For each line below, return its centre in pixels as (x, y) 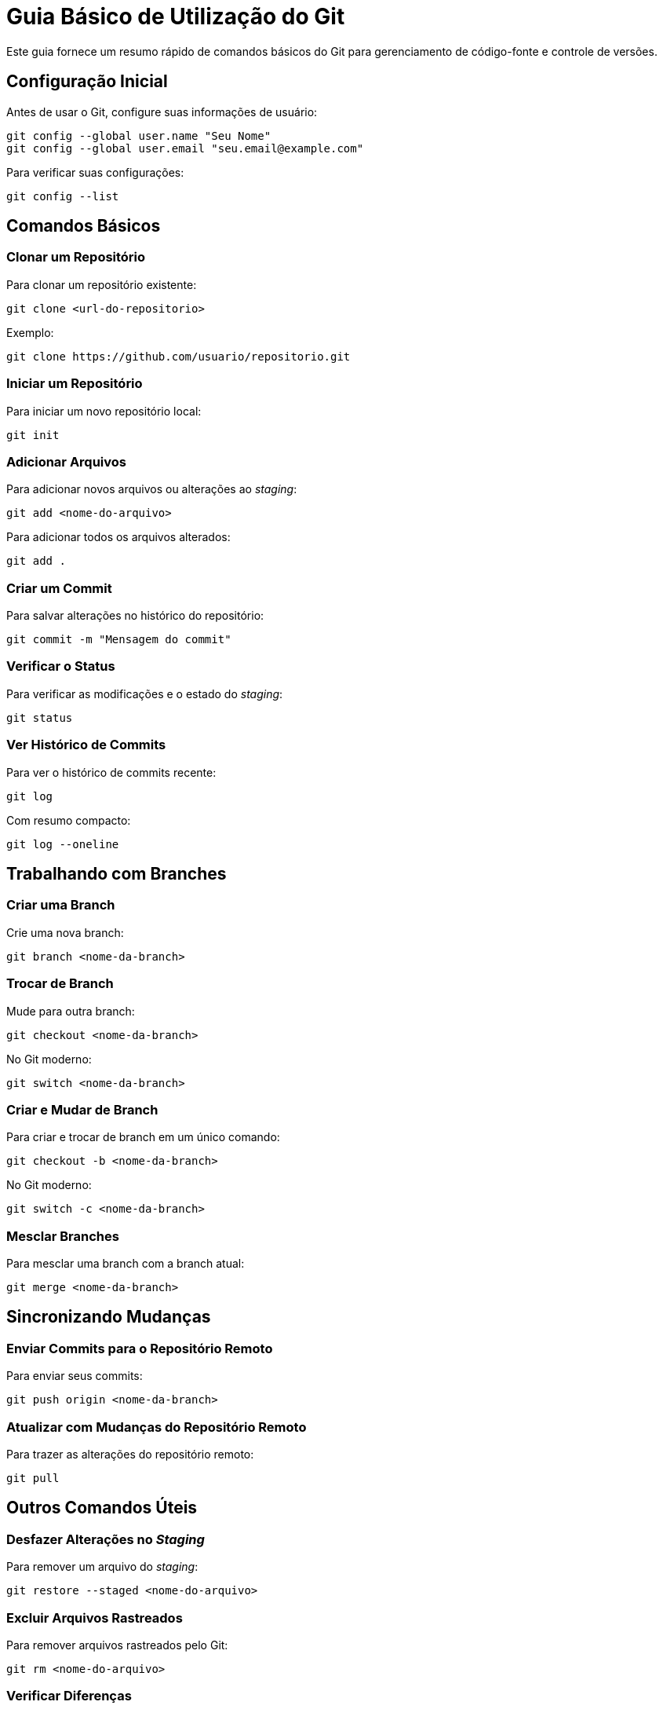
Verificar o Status (61, 666)
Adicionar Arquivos (67, 461)
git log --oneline (63, 844)
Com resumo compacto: (69, 820)
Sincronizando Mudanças (109, 1317)
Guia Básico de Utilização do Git (176, 16)
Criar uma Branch (61, 905)
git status (40, 717)
